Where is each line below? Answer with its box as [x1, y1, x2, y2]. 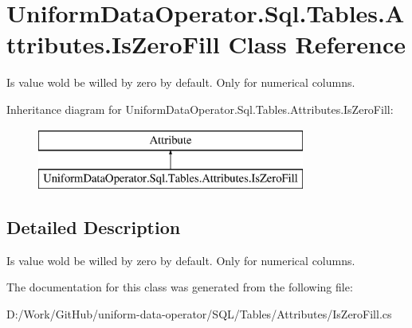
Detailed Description [6, 215, 181, 240]
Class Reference [228, 28, 406, 61]
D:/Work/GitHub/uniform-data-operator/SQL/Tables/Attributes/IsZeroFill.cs [6, 306, 392, 322]
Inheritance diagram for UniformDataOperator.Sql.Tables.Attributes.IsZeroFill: [6, 100, 394, 117]
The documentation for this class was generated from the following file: [6, 279, 353, 295]
